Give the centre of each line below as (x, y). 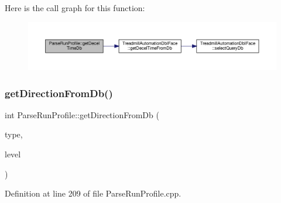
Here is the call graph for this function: (75, 8)
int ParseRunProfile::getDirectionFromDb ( (82, 114)
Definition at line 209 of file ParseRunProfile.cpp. (93, 193)
